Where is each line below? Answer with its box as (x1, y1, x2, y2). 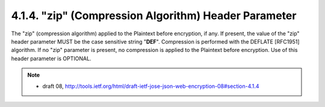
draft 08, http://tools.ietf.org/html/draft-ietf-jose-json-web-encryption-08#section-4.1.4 (42, 82, 259, 90)
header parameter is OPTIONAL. (11, 54, 91, 62)
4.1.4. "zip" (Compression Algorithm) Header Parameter (11, 9, 297, 22)
